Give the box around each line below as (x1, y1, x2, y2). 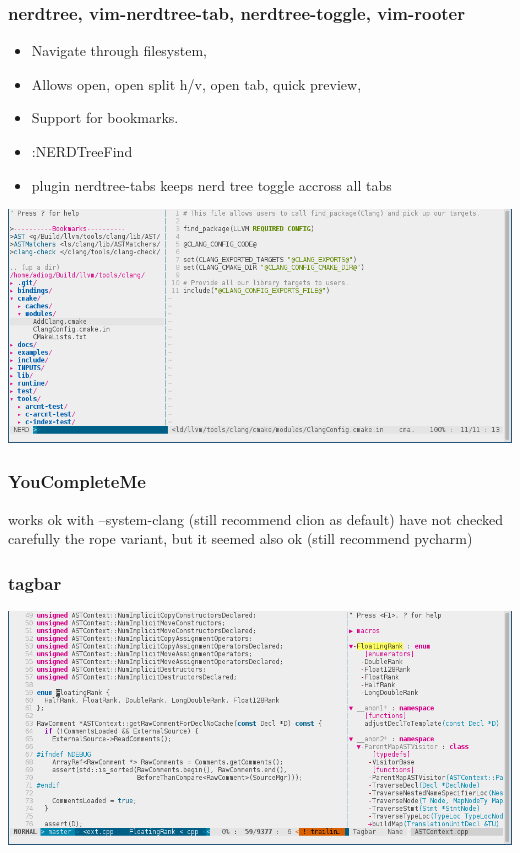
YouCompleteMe (8, 469, 146, 494)
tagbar (8, 570, 62, 595)
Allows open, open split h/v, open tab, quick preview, (31, 73, 362, 94)
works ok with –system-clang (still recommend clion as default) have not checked (8, 508, 504, 529)
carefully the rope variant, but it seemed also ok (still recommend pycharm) (8, 528, 473, 549)
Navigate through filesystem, (31, 40, 207, 61)
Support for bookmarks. (31, 107, 179, 128)
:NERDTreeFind (31, 141, 133, 161)
